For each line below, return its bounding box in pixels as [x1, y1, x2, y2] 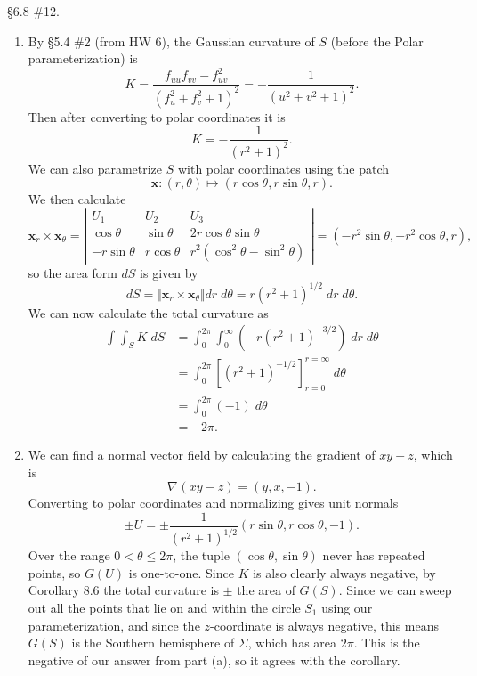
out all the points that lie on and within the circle [28, 598, 301, 616]
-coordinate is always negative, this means [210, 615, 440, 634]
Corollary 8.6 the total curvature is [28, 581, 219, 599]
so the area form [28, 263, 117, 281]
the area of [237, 581, 295, 599]
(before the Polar [330, 31, 424, 50]
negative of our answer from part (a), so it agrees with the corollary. [28, 650, 400, 669]
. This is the [353, 633, 420, 652]
